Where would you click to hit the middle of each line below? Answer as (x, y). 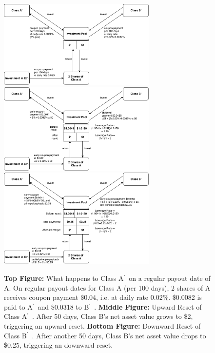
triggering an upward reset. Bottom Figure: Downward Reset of (102, 325)
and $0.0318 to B (63, 306)
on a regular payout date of (170, 278)
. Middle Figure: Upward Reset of (148, 306)
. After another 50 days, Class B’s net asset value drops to (119, 335)
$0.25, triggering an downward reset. (59, 345)
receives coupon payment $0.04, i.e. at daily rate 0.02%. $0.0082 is (103, 297)
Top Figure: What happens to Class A (64, 278)
